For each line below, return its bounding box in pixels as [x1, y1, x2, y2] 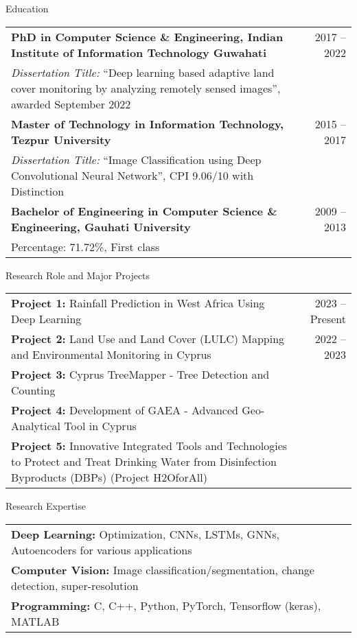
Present [310, 311, 346, 327]
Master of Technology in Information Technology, [11, 115, 284, 132]
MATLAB [11, 613, 60, 629]
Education [5, 1, 49, 15]
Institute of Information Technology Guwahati [11, 44, 267, 60]
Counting [11, 382, 56, 399]
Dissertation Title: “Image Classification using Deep [11, 151, 262, 167]
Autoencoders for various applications [11, 541, 192, 558]
